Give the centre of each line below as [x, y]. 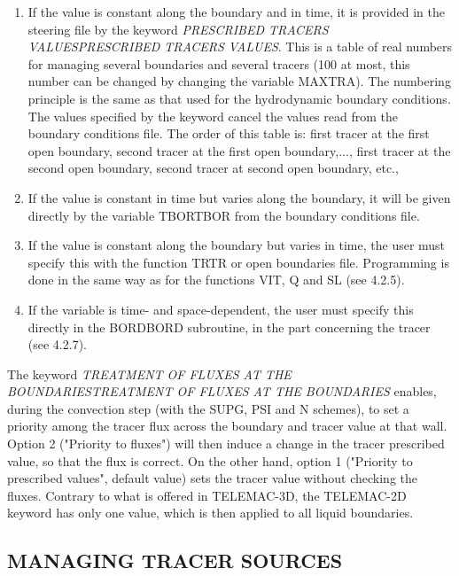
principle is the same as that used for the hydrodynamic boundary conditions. [239, 98]
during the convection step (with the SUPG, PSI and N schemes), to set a [208, 408]
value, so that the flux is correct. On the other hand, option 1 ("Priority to [210, 460]
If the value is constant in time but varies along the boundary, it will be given [239, 197]
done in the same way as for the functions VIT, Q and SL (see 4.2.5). [216, 280]
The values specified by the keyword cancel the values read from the [213, 116]
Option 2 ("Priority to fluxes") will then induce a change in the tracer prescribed [226, 444]
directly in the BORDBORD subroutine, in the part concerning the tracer [229, 327]
